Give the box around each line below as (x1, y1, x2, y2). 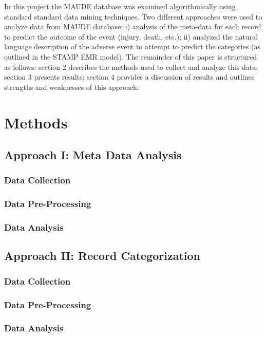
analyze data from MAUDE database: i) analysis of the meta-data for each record (4, 21, 261, 32)
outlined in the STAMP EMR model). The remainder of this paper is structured (4, 51, 257, 62)
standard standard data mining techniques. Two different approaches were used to (4, 11, 262, 22)
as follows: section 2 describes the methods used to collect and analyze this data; (4, 61, 258, 72)
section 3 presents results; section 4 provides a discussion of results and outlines (4, 71, 255, 82)
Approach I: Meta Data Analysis (4, 147, 182, 163)
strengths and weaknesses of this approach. (4, 81, 139, 92)
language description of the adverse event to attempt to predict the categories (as (4, 41, 260, 52)
